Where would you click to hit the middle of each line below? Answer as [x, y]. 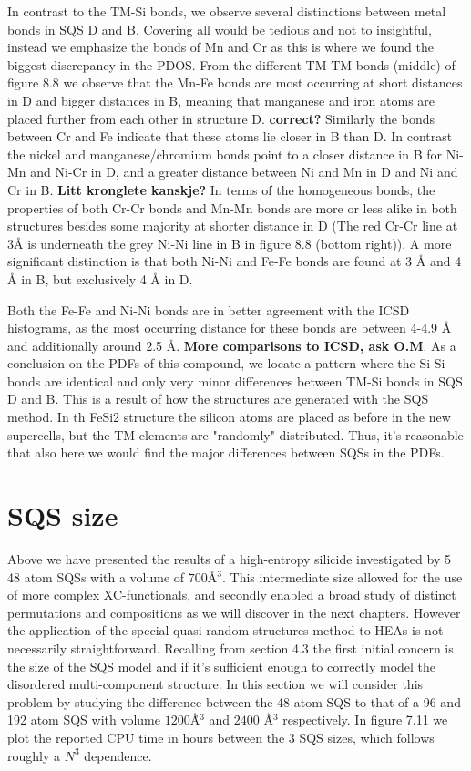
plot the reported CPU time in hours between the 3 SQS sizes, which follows [221, 737]
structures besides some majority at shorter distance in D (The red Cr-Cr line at [233, 226]
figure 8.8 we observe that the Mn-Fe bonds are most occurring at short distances [235, 82]
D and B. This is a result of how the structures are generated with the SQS [218, 399]
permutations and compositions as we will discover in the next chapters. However [234, 612]
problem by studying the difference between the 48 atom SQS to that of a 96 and [234, 701]
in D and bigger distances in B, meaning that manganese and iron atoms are [221, 100]
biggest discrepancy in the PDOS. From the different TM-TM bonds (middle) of [231, 64]
